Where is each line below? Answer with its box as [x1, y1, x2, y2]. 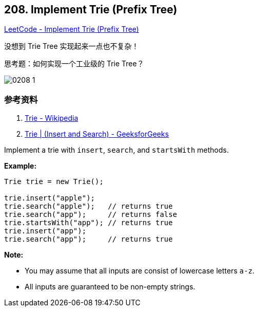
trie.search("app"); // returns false [4, 210, 177, 219]
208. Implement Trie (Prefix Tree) [4, 3, 177, 16]
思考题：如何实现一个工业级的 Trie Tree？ [4, 59, 144, 68]
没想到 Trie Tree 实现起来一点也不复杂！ [4, 42, 139, 51]
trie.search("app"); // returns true [4, 235, 173, 244]
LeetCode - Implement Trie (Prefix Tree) [4, 25, 139, 34]
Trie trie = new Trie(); [4, 177, 104, 186]
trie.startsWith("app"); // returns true [4, 218, 173, 227]
